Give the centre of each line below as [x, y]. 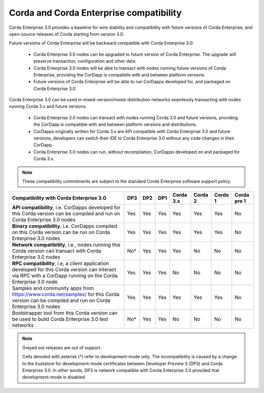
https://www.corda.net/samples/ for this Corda [66, 295]
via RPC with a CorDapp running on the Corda [65, 276]
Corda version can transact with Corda [56, 251]
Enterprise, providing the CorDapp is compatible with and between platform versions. [119, 75]
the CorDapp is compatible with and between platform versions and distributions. [115, 124]
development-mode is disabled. [54, 377]
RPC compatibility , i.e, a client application [61, 263]
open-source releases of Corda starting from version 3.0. [67, 34]
